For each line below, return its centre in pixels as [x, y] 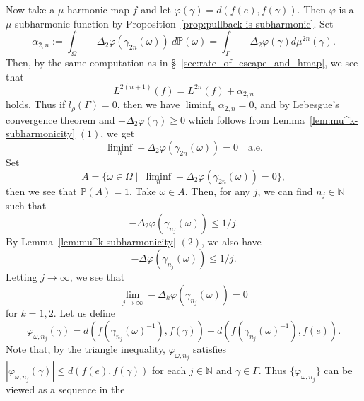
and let [156, 9]
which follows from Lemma [246, 119]
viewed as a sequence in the [65, 389]
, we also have [231, 241]
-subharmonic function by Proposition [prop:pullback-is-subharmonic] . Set [172, 23]
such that [26, 205]
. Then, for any [217, 191]
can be [338, 370]
